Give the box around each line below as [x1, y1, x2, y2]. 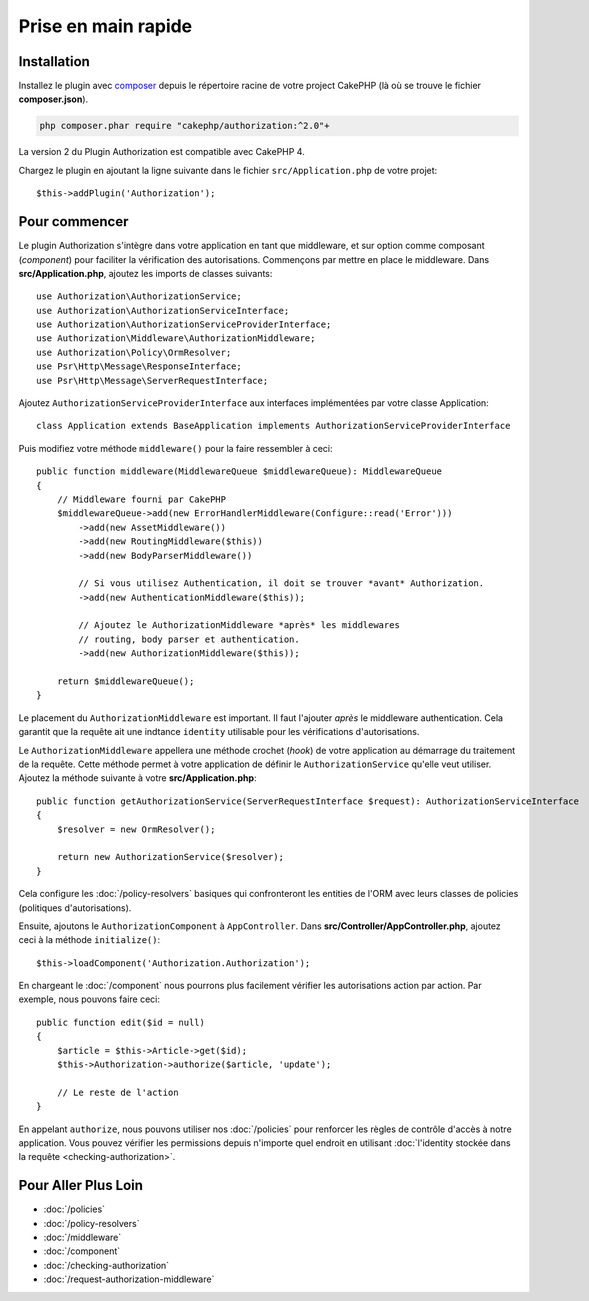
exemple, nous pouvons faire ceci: [18, 993, 160, 1005]
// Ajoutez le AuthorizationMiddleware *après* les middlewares [78, 620, 400, 631]
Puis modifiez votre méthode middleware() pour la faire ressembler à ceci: [18, 442, 334, 454]
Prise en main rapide [18, 15, 193, 37]
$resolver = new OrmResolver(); [56, 823, 216, 835]
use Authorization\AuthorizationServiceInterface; [36, 305, 290, 316]
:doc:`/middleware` [43, 1231, 122, 1244]
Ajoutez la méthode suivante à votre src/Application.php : [18, 772, 257, 784]
